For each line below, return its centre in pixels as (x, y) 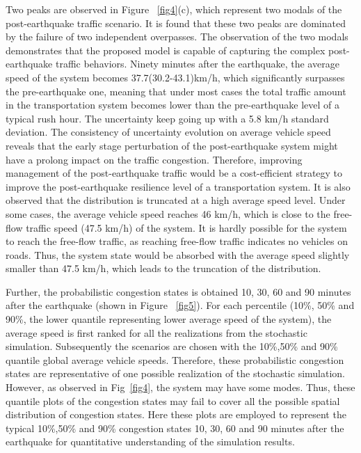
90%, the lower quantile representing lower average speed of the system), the (169, 319)
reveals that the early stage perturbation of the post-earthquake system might (172, 145)
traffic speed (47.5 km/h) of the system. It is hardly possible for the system (186, 227)
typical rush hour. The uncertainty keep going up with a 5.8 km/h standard (167, 118)
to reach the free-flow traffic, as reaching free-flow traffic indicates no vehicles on (177, 241)
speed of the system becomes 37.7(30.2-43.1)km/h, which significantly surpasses (175, 77)
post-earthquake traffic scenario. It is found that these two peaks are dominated (176, 23)
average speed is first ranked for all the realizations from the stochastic (157, 332)
